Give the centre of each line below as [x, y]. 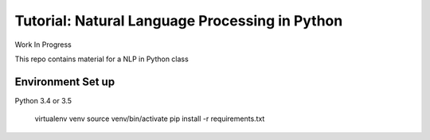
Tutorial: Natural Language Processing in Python [179, 21]
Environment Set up [65, 82]
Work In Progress [43, 45]
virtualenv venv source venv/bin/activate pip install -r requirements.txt [150, 119]
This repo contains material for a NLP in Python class [102, 59]
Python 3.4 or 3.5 [43, 100]
